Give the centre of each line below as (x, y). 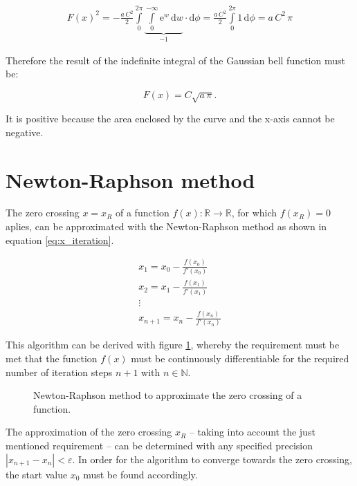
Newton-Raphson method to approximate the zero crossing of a (168, 395)
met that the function (52, 358)
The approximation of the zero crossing (89, 432)
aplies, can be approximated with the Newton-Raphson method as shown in (166, 226)
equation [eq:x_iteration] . (60, 240)
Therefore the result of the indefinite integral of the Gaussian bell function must (175, 60)
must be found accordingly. (140, 474)
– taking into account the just (252, 432)
